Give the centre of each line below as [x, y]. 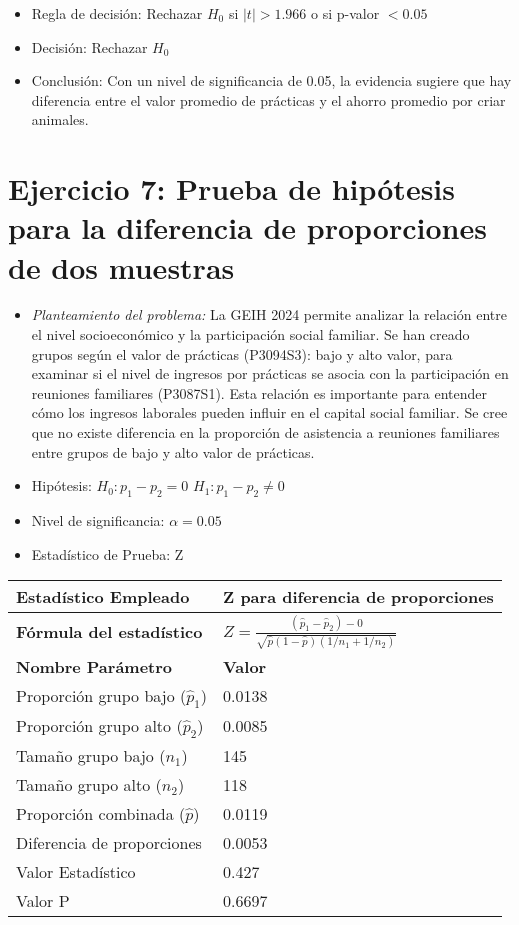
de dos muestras [121, 266]
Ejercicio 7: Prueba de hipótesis [231, 188]
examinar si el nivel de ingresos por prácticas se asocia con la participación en [270, 373]
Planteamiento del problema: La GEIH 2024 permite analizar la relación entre [269, 314]
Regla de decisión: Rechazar [117, 13]
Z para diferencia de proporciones [358, 597]
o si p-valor [345, 13]
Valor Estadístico [76, 871]
